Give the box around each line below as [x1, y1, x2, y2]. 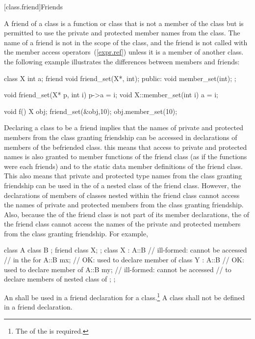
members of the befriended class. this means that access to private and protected [4, 141, 247, 152]
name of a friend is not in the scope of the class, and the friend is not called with [4, 37, 248, 47]
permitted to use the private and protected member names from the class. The [4, 28, 240, 38]
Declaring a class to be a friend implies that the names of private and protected [4, 122, 243, 133]
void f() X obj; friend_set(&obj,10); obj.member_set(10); [4, 106, 178, 116]
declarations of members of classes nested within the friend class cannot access [4, 190, 240, 200]
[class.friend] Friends [4, 1, 63, 11]
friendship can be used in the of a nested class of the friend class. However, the [4, 180, 241, 190]
